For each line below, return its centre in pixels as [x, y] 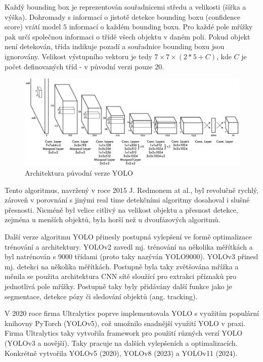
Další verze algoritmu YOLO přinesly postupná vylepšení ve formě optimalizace [128, 236]
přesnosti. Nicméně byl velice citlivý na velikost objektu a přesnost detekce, [121, 209]
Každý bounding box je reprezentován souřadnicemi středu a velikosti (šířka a [125, 7]
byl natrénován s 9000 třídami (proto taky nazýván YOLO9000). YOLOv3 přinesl [131, 256]
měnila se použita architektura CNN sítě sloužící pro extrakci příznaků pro [121, 276]
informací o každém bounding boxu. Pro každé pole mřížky [161, 27]
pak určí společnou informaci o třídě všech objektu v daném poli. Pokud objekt [127, 36]
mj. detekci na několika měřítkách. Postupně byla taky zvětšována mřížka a [122, 266]
